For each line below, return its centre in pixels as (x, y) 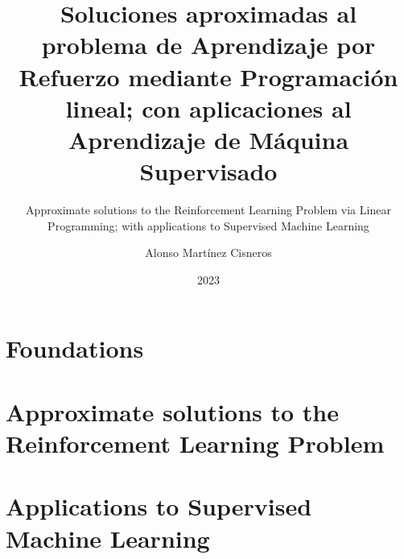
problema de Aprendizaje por (208, 45)
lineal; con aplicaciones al (208, 108)
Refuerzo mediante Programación (208, 76)
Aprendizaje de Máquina (208, 139)
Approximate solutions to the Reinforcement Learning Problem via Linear (208, 210)
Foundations (75, 348)
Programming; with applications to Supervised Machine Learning (208, 225)
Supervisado (208, 171)
